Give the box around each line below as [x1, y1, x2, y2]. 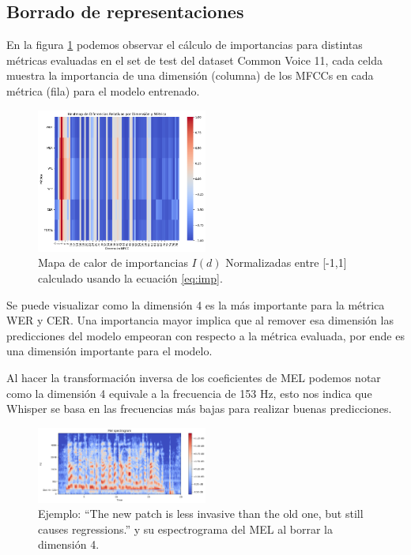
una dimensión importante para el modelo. [6, 343, 213, 359]
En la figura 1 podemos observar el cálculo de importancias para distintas [6, 36, 363, 53]
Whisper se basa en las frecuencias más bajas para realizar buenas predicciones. [6, 400, 392, 417]
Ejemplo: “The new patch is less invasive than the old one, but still [38, 505, 364, 522]
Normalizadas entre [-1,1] [225, 254, 347, 271]
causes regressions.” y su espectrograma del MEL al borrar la [38, 520, 333, 537]
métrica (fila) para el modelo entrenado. [6, 82, 200, 99]
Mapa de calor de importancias [38, 254, 188, 271]
